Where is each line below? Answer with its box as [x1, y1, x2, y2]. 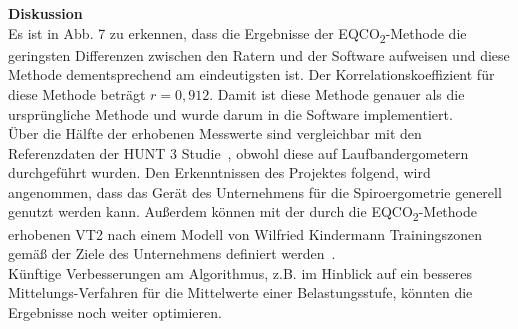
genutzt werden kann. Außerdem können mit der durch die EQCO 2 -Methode [8, 201, 477, 225]
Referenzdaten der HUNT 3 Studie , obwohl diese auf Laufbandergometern [8, 142, 469, 163]
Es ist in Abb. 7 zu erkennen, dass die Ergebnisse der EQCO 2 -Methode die [8, 22, 467, 46]
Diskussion [8, 3, 83, 23]
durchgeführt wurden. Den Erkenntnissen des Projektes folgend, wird [8, 162, 431, 183]
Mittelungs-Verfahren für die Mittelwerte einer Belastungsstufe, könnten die [8, 282, 473, 303]
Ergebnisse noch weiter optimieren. [8, 301, 222, 322]
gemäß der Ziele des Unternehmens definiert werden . [8, 243, 336, 264]
